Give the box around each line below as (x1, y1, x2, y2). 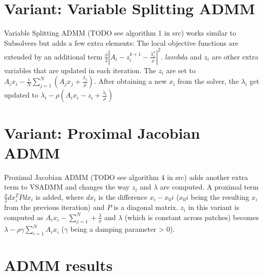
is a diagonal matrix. (114, 202, 178, 212)
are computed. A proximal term (160, 181, 259, 192)
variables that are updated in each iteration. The (4, 65, 156, 75)
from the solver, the (177, 76, 239, 86)
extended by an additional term (4, 51, 103, 62)
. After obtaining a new (94, 76, 167, 86)
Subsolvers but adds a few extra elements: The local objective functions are (4, 37, 239, 48)
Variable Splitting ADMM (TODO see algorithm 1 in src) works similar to (4, 27, 237, 38)
